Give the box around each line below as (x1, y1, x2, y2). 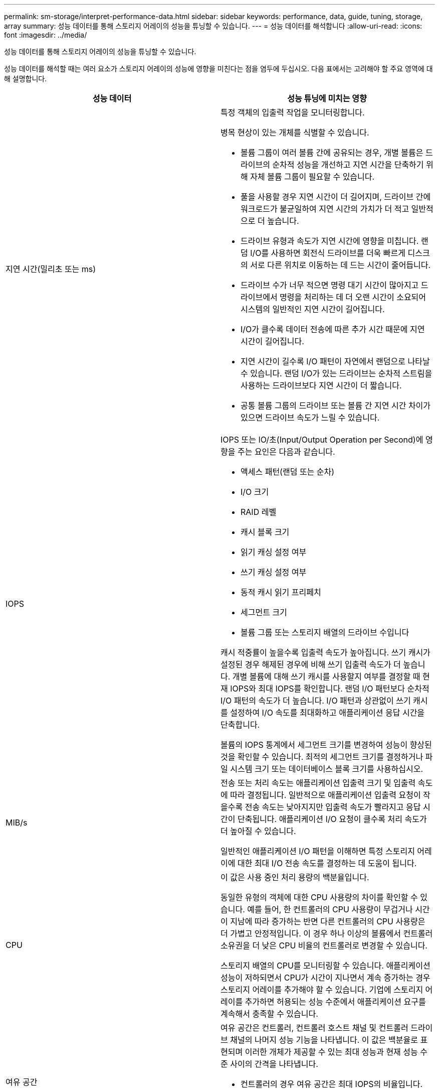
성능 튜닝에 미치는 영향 (287, 93, 367, 103)
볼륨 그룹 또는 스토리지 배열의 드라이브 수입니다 (241, 627, 409, 637)
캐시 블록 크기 (241, 527, 290, 537)
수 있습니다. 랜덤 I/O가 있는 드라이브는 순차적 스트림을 (241, 368, 432, 378)
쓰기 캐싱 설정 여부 (241, 567, 307, 577)
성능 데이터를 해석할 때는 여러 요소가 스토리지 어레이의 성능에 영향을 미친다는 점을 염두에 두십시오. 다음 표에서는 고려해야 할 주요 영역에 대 (4, 64, 433, 73)
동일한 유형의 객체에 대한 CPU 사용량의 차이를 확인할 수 (221, 892, 418, 902)
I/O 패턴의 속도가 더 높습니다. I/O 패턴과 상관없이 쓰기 (221, 696, 411, 706)
